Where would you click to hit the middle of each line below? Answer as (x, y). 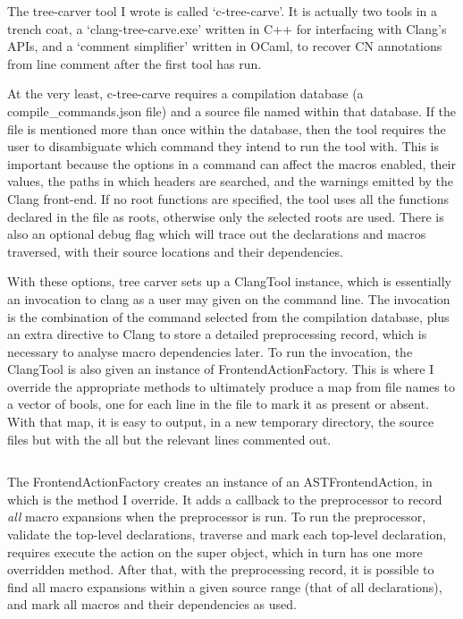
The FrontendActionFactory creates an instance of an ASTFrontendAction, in (220, 482)
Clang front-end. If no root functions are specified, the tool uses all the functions (228, 198)
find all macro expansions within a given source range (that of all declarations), (225, 586)
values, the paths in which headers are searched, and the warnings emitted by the (231, 181)
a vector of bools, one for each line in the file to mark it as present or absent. (218, 404)
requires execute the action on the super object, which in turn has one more (215, 551)
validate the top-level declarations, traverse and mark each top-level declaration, (227, 534)
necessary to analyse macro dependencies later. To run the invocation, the (210, 351)
